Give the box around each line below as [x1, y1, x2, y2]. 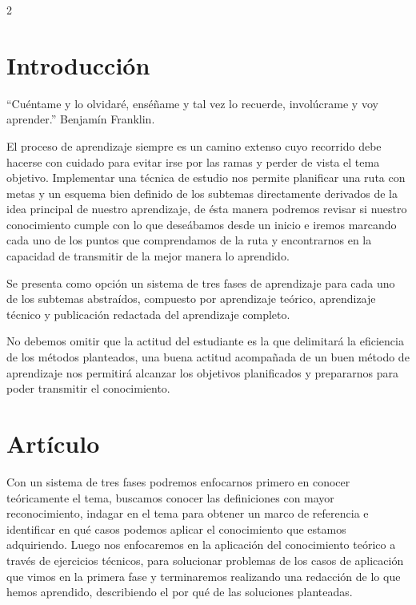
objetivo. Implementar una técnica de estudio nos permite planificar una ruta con [6, 169, 406, 186]
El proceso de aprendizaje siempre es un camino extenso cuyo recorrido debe [6, 137, 382, 154]
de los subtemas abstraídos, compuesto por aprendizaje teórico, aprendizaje [6, 290, 376, 307]
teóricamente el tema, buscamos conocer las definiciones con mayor [6, 489, 334, 506]
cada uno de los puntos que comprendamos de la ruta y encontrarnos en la [6, 232, 372, 248]
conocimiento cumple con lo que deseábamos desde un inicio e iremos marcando [6, 216, 397, 232]
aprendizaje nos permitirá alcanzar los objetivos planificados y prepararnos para [6, 364, 398, 381]
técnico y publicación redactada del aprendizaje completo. [6, 305, 290, 322]
